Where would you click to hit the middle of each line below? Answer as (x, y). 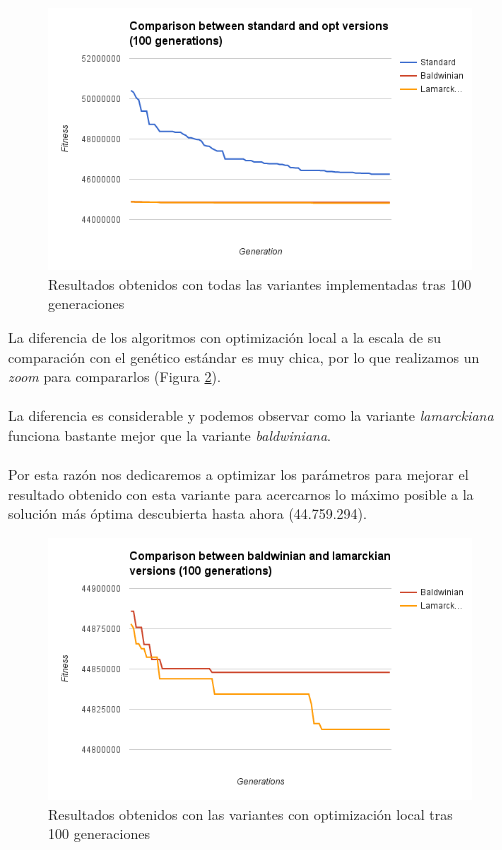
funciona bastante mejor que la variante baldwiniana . (169, 434)
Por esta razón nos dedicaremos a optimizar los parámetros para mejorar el (238, 474)
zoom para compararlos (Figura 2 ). (114, 376)
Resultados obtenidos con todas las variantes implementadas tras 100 (260, 283)
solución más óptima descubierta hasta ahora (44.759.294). (187, 513)
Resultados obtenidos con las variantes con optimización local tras (250, 813)
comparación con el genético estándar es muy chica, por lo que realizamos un (244, 356)
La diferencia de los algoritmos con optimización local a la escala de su (224, 336)
